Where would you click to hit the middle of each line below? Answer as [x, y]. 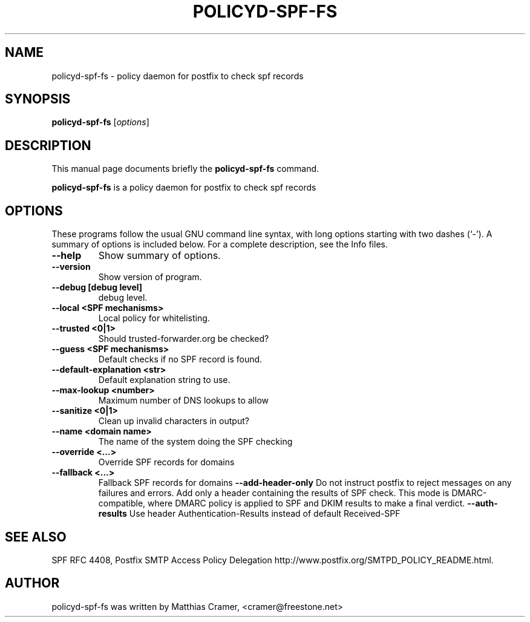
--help [67, 256]
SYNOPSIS [38, 99]
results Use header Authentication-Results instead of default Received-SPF [249, 514]
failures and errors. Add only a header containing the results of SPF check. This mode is [274, 493]
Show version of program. [150, 277]
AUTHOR [32, 583]
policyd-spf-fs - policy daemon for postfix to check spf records [178, 76]
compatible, [122, 503]
